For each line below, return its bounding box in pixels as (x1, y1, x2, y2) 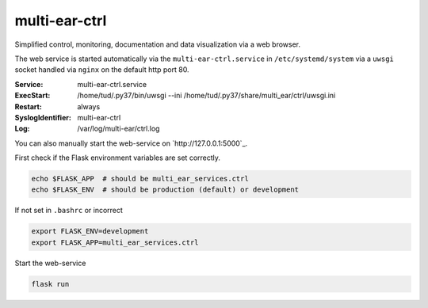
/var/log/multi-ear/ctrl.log (77, 124, 160, 134)
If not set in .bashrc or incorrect (14, 206, 123, 215)
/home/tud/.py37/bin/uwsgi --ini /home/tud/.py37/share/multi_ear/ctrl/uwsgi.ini (77, 91, 336, 101)
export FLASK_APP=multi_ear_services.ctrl (31, 238, 199, 247)
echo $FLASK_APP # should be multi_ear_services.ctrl (31, 174, 249, 184)
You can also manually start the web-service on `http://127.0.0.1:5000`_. (14, 139, 248, 148)
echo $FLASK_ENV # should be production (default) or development (31, 185, 300, 194)
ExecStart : (14, 91, 51, 101)
